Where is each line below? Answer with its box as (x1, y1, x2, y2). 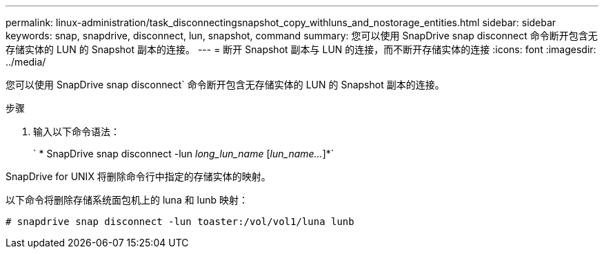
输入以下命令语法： (33, 126, 120, 137)
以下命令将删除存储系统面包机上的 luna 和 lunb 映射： (6, 194, 249, 206)
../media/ (6, 56, 46, 68)
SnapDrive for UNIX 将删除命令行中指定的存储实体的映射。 (6, 170, 271, 182)
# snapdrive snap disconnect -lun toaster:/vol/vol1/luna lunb (6, 216, 354, 227)
